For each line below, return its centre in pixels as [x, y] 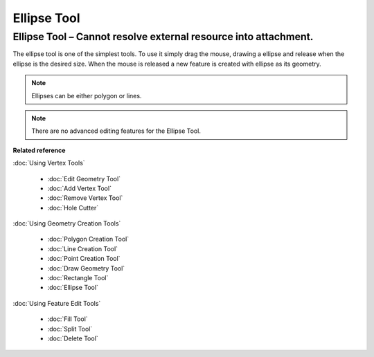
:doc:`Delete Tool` [73, 338]
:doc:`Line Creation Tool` [82, 248]
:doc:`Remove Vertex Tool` [85, 198]
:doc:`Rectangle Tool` [78, 278]
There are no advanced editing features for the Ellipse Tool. [116, 131]
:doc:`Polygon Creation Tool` [88, 239]
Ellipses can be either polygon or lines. [87, 95]
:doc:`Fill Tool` [68, 319]
